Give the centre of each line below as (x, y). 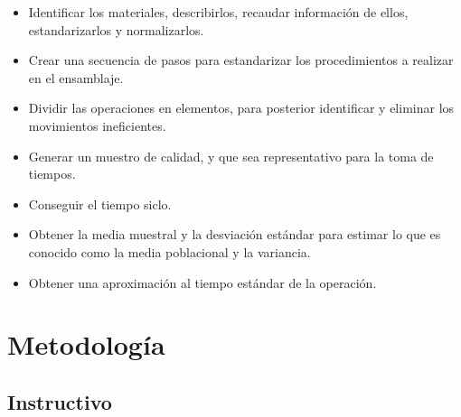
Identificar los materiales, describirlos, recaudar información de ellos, (218, 12)
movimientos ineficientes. (97, 125)
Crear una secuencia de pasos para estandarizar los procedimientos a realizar (241, 60)
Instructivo (60, 401)
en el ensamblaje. (76, 77)
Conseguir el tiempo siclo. (100, 204)
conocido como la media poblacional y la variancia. (169, 251)
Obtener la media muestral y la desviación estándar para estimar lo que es (235, 234)
